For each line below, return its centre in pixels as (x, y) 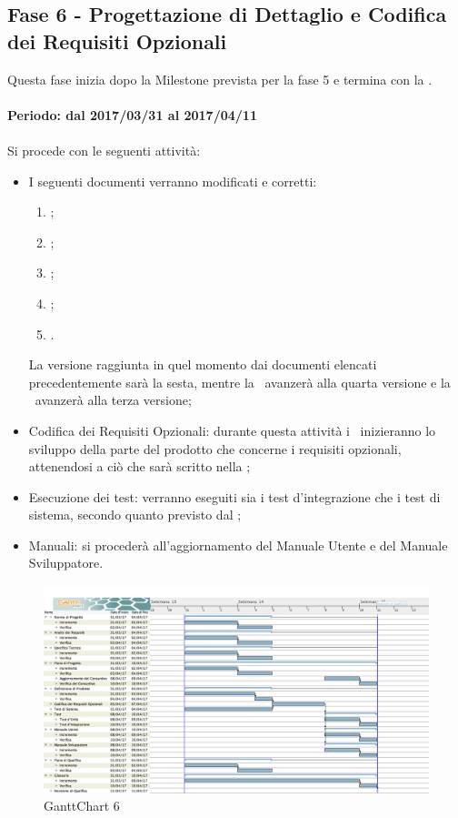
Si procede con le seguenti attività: (104, 150)
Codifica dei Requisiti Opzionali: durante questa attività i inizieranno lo (232, 430)
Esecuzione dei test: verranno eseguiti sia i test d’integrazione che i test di (234, 496)
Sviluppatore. (66, 563)
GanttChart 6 (82, 806)
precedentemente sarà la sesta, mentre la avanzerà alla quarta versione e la (239, 382)
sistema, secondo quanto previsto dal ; (135, 515)
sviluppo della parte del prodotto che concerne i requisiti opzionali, (215, 448)
